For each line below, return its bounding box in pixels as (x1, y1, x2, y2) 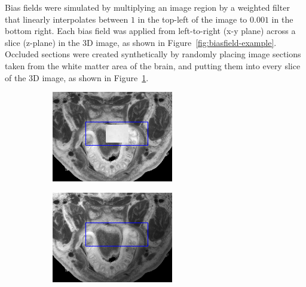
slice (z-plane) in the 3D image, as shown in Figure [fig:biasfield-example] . (5, 36, 277, 48)
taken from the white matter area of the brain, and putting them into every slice (5, 59, 301, 72)
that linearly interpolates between (5, 13, 128, 25)
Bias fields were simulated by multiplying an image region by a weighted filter (5, 1, 290, 13)
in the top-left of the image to (137, 13, 247, 25)
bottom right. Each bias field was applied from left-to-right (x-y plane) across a (5, 24, 296, 37)
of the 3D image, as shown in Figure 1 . (5, 71, 149, 84)
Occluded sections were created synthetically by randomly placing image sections (5, 48, 301, 60)
